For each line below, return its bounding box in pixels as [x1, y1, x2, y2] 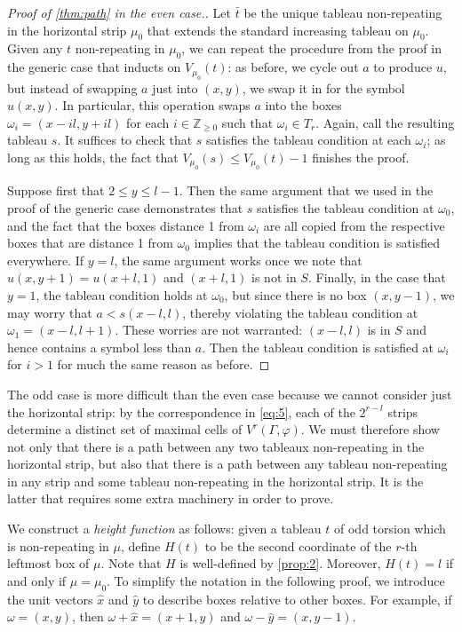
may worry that [7, 303, 92, 321]
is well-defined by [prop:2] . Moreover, [179, 554, 381, 573]
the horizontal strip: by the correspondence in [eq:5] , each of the [7, 402, 355, 421]
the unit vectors [7, 589, 93, 608]
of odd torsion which [334, 519, 446, 538]
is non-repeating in [7, 536, 109, 555]
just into [152, 78, 198, 97]
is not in [251, 268, 297, 287]
